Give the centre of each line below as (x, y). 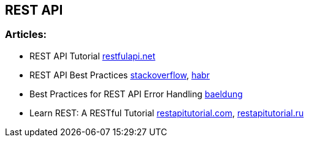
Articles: (26, 35)
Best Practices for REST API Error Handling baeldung (136, 94)
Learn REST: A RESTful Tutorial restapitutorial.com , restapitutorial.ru (167, 113)
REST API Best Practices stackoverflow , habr (120, 75)
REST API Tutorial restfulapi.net (93, 56)
